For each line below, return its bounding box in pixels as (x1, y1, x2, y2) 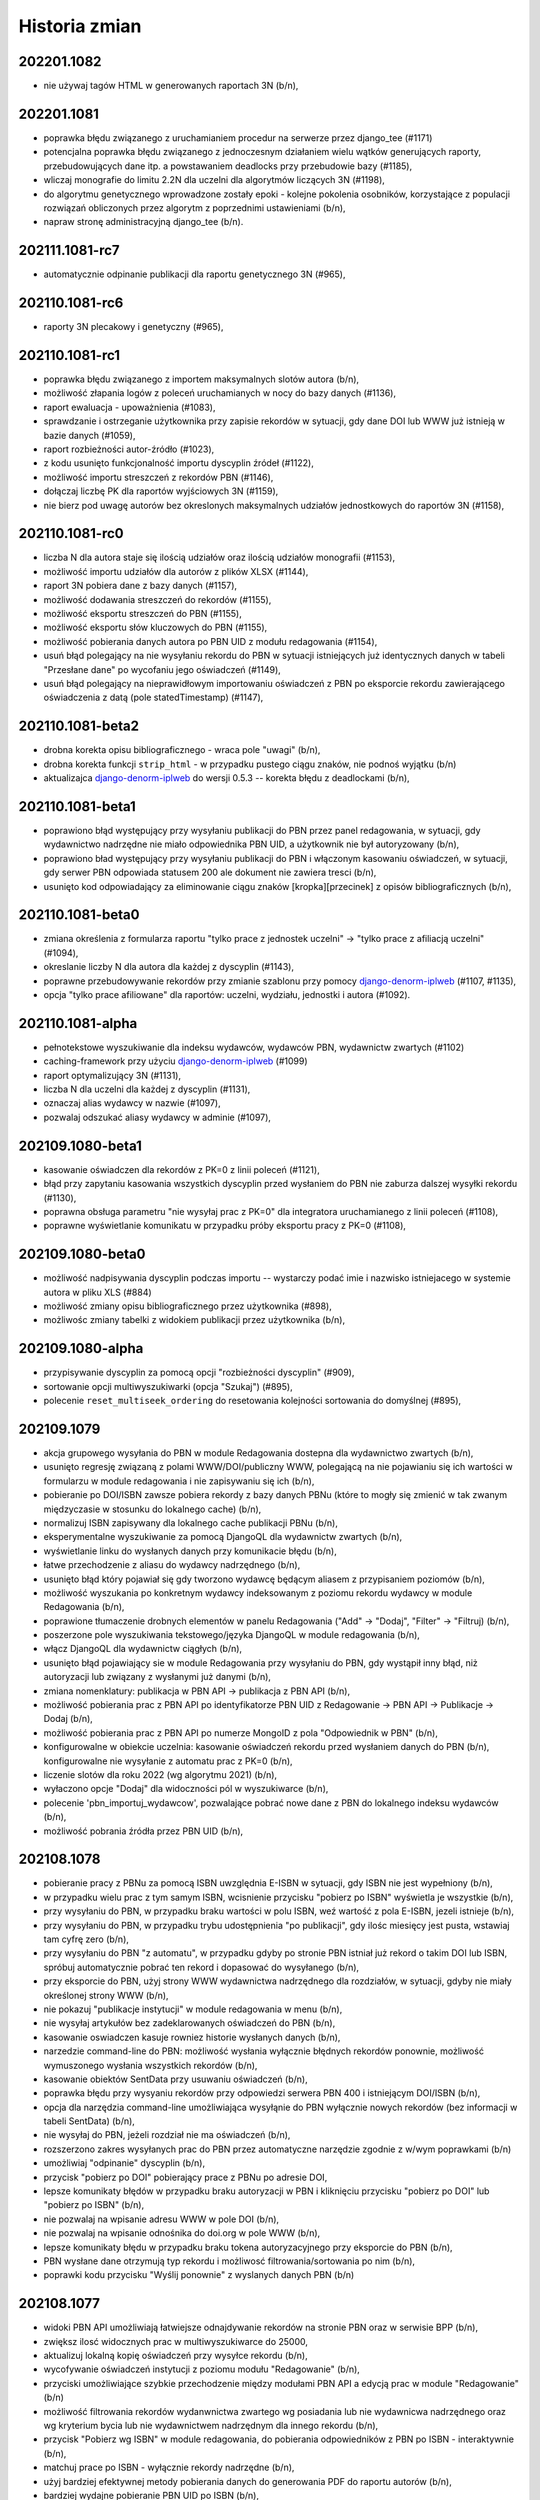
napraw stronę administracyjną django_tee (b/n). (43, 216, 244, 228)
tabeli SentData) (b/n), (43, 2115, 135, 2127)
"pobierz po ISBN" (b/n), (43, 2199, 145, 2211)
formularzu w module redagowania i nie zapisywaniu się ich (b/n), (43, 1475, 315, 1487)
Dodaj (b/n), (43, 1713, 94, 1725)
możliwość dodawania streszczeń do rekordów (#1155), (43, 593, 272, 605)
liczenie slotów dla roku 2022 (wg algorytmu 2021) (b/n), (43, 1768, 278, 1780)
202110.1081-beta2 (18, 718, 140, 735)
